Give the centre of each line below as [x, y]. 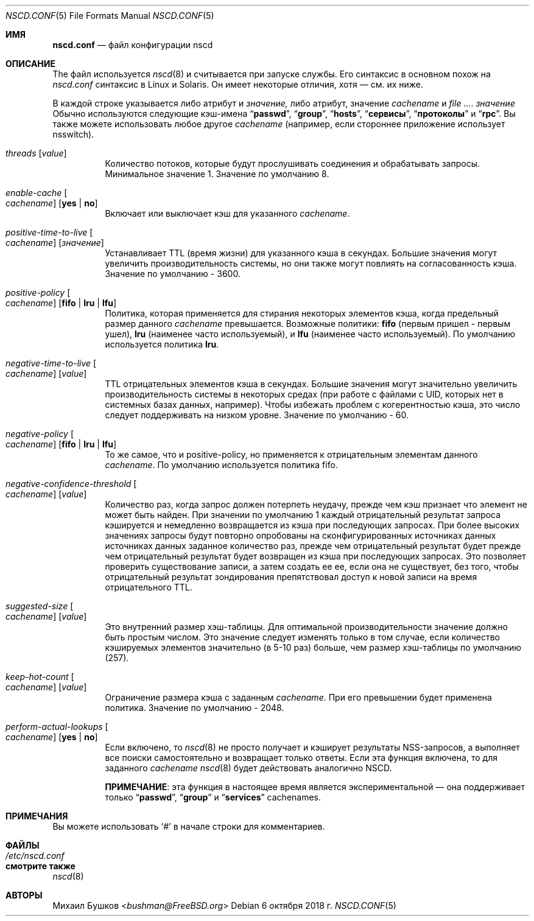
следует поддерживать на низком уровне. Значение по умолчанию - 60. [257, 415]
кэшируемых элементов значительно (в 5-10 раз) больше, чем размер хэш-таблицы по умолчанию [313, 647]
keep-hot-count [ [40, 677]
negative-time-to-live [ [51, 363]
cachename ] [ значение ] [55, 243]
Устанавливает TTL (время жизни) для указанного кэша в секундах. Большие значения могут [301, 253]
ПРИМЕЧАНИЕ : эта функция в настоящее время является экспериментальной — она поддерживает [315, 787]
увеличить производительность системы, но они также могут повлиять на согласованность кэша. [311, 263]
